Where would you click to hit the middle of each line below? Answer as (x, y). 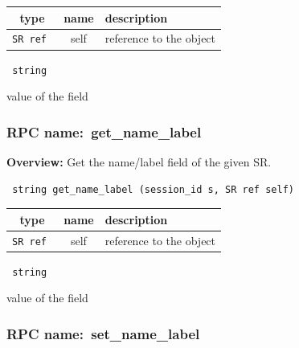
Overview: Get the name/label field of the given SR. (139, 161)
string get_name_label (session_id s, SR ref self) (153, 189)
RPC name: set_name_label (103, 333)
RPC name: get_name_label (104, 131)
